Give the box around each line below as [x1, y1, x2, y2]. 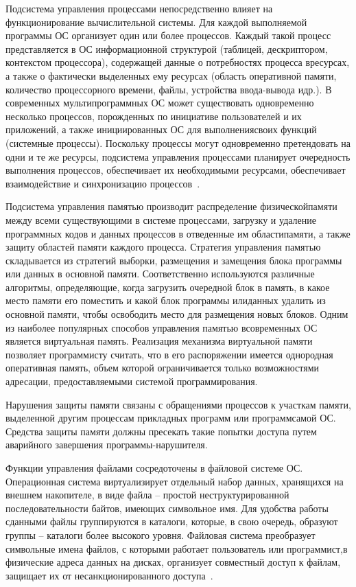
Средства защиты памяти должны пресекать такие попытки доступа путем [5, 424, 317, 438]
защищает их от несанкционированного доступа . [5, 568, 213, 582]
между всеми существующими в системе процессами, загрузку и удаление [5, 212, 317, 227]
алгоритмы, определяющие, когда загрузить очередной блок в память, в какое [5, 279, 330, 294]
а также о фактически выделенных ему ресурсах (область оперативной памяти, [5, 68, 337, 82]
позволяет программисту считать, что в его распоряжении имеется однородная [5, 347, 333, 361]
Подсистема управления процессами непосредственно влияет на [5, 1, 273, 15]
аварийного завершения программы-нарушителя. [5, 437, 208, 452]
